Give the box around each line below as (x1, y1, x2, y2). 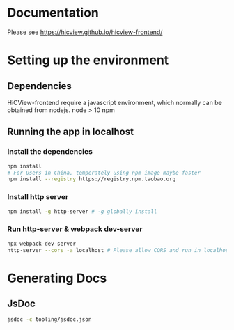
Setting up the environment (7, 52, 169, 68)
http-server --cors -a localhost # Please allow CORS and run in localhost (7, 246, 232, 253)
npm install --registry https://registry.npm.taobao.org (7, 175, 176, 182)
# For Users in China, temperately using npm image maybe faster (7, 169, 201, 176)
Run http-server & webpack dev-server (7, 224, 143, 234)
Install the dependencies (7, 147, 93, 157)
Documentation (7, 5, 100, 21)
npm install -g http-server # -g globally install (7, 207, 157, 215)
